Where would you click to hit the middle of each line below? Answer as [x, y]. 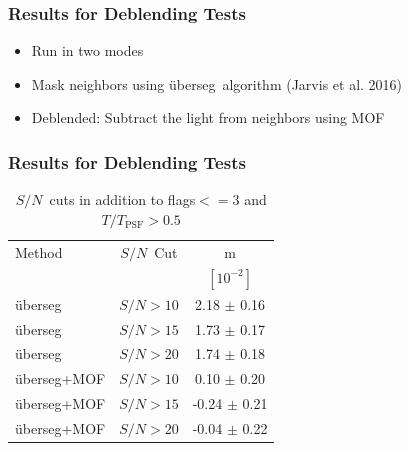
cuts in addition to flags [122, 199]
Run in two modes [87, 50]
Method [39, 251]
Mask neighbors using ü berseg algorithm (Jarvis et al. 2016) [217, 83]
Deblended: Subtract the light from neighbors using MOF [208, 117]
